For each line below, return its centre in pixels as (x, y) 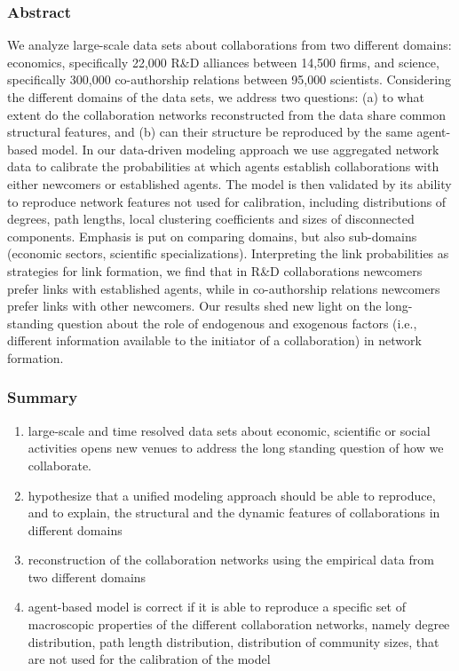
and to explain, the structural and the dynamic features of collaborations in (234, 513)
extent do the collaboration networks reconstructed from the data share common (226, 114)
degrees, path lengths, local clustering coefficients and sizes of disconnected (211, 219)
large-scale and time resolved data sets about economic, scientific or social (229, 430)
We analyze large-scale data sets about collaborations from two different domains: (229, 45)
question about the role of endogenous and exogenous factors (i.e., (237, 323)
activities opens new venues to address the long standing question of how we (236, 448)
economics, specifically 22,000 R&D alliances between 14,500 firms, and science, (223, 62)
